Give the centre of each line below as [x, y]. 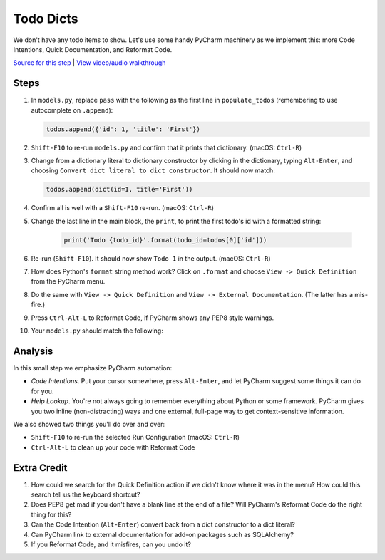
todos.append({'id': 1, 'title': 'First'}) [123, 129]
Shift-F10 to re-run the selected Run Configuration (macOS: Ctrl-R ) [135, 437]
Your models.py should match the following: [97, 331]
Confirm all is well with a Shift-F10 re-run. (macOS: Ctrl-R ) [122, 208]
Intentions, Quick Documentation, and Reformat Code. [93, 49]
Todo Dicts [46, 19]
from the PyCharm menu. [68, 281]
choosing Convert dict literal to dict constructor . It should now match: [153, 170]
